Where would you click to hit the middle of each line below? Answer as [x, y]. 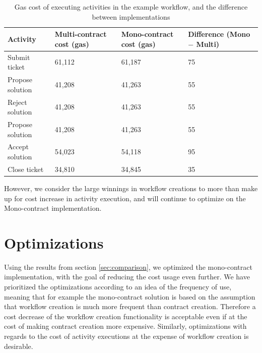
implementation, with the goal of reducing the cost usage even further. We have [127, 277]
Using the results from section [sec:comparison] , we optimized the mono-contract [128, 267]
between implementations [131, 16]
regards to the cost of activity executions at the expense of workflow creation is [126, 336]
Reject [17, 102]
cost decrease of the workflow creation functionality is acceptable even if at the [126, 316]
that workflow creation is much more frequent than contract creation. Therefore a [130, 306]
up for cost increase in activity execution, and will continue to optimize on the [125, 198]
